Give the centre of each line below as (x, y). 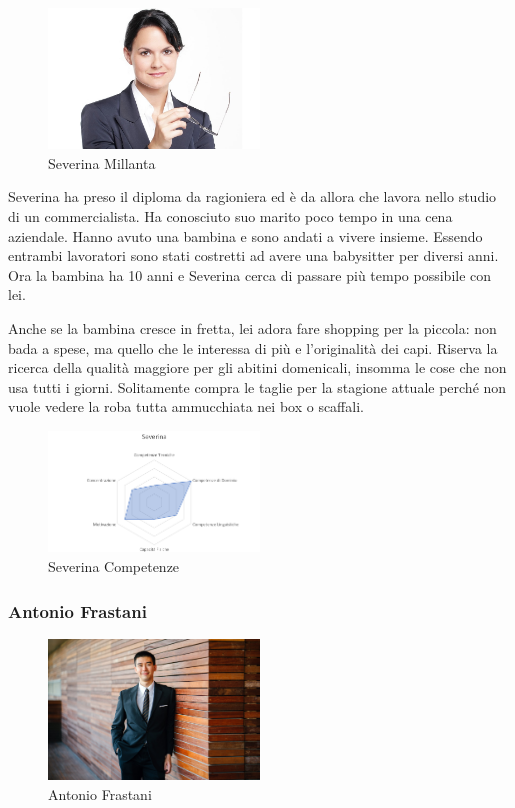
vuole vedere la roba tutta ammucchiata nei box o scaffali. (186, 406)
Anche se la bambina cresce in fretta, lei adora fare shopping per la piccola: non (252, 327)
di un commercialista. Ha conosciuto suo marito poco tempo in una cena (230, 216)
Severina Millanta (102, 162)
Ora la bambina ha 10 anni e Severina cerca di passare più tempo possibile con (250, 274)
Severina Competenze (114, 566)
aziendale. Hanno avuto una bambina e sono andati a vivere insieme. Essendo (245, 235)
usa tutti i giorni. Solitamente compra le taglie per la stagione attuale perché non (257, 386)
